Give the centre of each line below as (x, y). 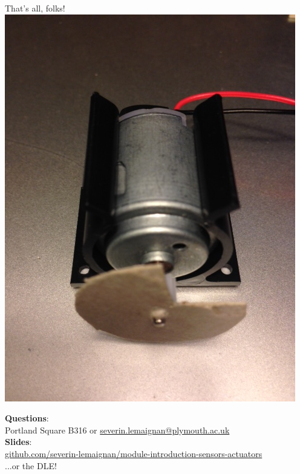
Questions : (27, 418)
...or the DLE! (31, 465)
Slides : (18, 442)
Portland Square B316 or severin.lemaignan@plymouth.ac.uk (117, 430)
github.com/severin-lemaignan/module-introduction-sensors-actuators (134, 453)
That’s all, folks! (35, 8)
